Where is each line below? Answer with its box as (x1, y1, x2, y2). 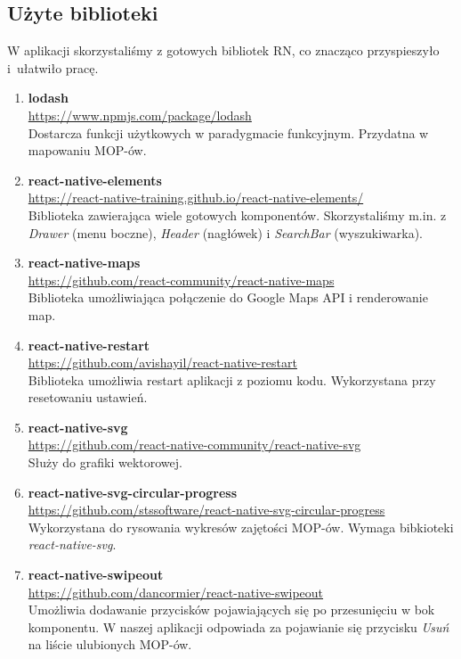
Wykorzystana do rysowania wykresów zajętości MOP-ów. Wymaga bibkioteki (28, 517, 454, 536)
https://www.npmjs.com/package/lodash (28, 105, 252, 124)
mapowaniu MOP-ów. (28, 141, 147, 160)
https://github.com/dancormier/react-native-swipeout (28, 582, 324, 601)
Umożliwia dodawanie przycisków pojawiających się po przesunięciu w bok (28, 600, 435, 619)
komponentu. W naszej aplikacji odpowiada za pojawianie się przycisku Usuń (28, 617, 449, 636)
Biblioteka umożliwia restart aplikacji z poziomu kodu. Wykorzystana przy (28, 370, 436, 389)
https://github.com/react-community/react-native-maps (28, 270, 335, 289)
